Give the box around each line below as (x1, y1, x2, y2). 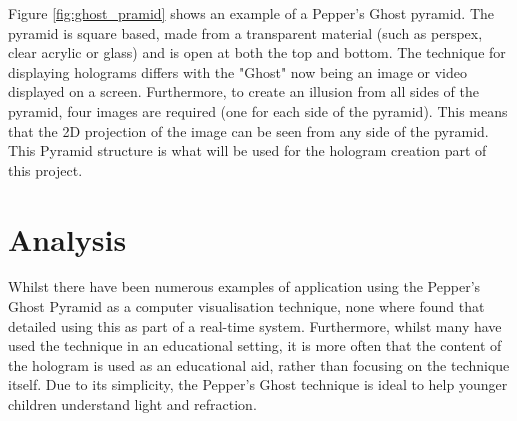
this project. (8, 159, 83, 180)
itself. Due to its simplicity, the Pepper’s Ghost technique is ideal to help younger (8, 374, 508, 395)
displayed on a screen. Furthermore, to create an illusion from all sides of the (8, 81, 479, 102)
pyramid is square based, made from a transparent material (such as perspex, (8, 22, 483, 43)
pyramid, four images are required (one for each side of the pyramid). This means (8, 100, 508, 121)
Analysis (8, 218, 127, 259)
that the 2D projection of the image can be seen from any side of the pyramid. (8, 120, 489, 141)
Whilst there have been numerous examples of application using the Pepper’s (8, 276, 481, 297)
